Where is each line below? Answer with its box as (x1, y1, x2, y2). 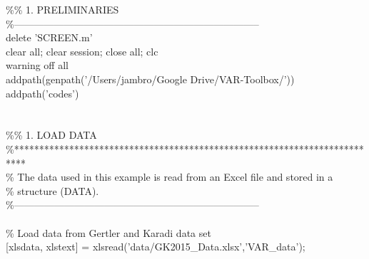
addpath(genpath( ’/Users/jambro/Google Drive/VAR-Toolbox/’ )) (6, 71, 295, 86)
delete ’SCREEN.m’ (6, 30, 93, 45)
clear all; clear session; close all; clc (6, 43, 158, 58)
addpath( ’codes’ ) (6, 85, 79, 100)
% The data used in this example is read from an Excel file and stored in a (6, 169, 333, 184)
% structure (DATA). (6, 183, 99, 198)
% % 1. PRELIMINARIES (6, 2, 119, 16)
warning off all (6, 58, 69, 73)
